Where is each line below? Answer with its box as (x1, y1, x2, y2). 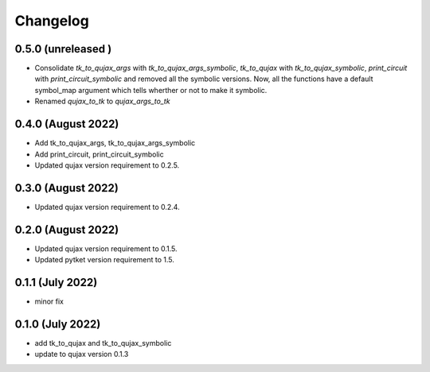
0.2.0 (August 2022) (14, 223, 119, 236)
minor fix (34, 296, 64, 306)
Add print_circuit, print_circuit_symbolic (34, 149, 164, 159)
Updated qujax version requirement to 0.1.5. (34, 243, 178, 254)
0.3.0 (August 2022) (14, 181, 119, 195)
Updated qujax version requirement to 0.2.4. (34, 202, 180, 211)
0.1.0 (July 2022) (14, 317, 101, 331)
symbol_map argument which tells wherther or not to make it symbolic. (34, 85, 268, 95)
